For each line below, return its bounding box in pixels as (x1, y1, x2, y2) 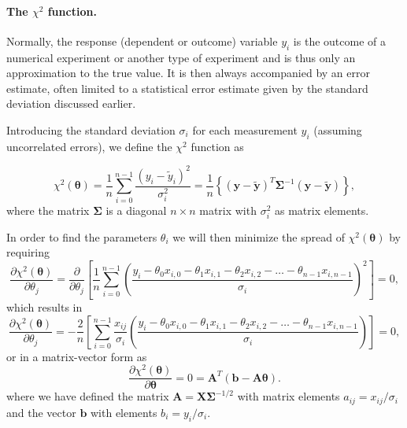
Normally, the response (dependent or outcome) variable (6, 32, 278, 49)
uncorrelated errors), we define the (6, 138, 172, 154)
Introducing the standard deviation (6, 121, 176, 138)
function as (191, 138, 244, 154)
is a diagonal (105, 201, 167, 218)
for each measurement (192, 121, 298, 138)
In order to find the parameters (6, 228, 157, 245)
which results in (6, 298, 83, 315)
